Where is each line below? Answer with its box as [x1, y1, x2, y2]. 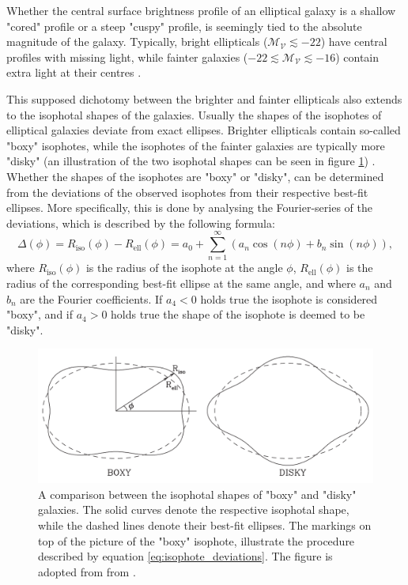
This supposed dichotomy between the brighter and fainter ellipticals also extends [6, 90, 402, 107]
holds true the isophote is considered [200, 290, 378, 307]
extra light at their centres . [6, 64, 142, 81]
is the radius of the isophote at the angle [85, 259, 283, 276]
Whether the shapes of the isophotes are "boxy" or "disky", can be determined [6, 168, 384, 184]
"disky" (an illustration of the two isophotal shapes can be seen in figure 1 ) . [6, 153, 376, 169]
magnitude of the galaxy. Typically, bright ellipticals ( [6, 33, 268, 50]
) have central [320, 33, 387, 50]
